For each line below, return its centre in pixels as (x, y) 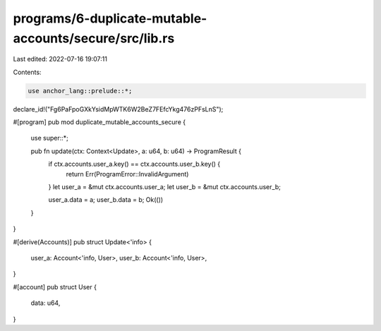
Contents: (27, 72)
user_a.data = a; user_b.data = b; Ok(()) (106, 200)
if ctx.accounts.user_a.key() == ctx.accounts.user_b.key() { (134, 164)
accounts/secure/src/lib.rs (94, 38)
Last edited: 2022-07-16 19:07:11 (60, 59)
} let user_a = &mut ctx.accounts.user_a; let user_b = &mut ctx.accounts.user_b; (165, 187)
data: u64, (46, 303)
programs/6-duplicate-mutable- (110, 18)
